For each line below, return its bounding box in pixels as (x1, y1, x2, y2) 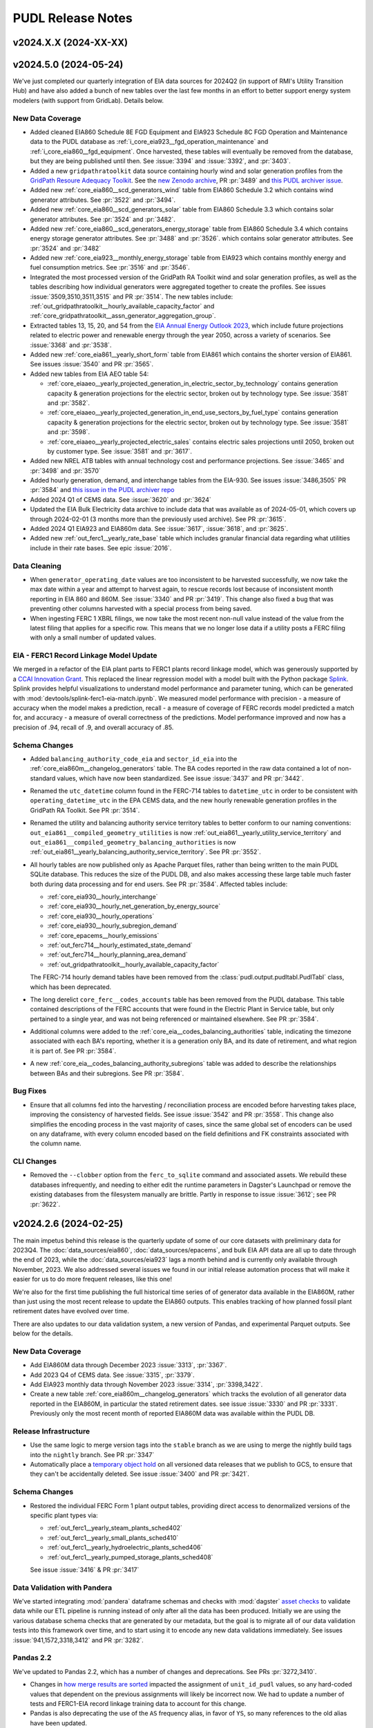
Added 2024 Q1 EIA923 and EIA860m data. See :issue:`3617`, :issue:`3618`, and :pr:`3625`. (30, 525, 288, 533)
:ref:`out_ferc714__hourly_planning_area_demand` (47, 950, 188, 959)
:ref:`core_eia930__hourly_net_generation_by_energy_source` (47, 902, 221, 910)
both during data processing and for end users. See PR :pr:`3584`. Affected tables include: (30, 880, 288, 888)
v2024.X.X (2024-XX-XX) (12, 37, 128, 48)
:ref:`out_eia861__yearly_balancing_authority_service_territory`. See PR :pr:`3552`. (30, 847, 262, 856)
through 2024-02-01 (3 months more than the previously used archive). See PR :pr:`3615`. (30, 515, 287, 523)
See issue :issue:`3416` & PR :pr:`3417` (30, 1566, 140, 1574)
